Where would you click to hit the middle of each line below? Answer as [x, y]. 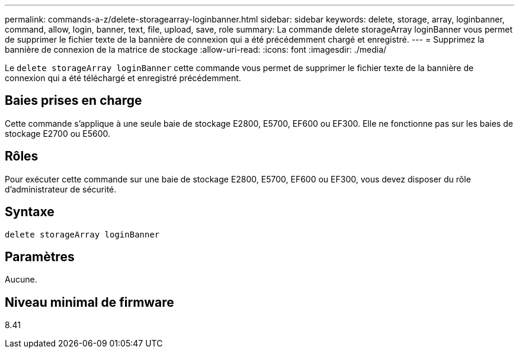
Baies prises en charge [73, 101]
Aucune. [21, 280]
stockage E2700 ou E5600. [58, 133]
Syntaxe [30, 212]
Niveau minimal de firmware [89, 302]
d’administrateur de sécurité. [61, 189]
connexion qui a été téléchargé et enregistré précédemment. [123, 78]
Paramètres [40, 256]
